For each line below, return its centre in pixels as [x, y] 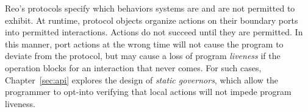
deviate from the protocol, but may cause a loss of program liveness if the [143, 56]
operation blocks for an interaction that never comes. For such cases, [133, 67]
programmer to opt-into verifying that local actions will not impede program [148, 92]
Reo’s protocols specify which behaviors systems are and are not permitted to [150, 8]
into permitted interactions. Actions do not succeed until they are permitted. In [154, 32]
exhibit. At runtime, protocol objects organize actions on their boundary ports [152, 20]
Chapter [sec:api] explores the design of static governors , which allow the [142, 79]
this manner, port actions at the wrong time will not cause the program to [144, 44]
